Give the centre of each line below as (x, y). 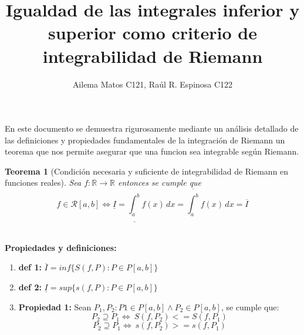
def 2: (30, 287)
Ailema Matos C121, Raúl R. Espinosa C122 (153, 84)
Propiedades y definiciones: (61, 247)
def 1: (30, 267)
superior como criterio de (153, 33)
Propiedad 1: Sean (55, 306)
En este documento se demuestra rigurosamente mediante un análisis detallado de (152, 128)
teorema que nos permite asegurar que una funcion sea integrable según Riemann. (152, 151)
